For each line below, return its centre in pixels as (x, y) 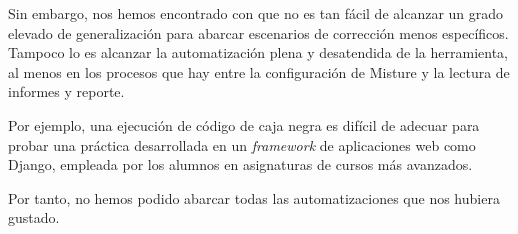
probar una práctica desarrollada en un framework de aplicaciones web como (242, 144)
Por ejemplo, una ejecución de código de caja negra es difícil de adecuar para (244, 124)
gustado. (34, 217)
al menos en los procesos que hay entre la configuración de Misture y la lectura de (259, 71)
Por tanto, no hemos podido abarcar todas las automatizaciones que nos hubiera (254, 197)
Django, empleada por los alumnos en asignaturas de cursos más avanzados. (240, 164)
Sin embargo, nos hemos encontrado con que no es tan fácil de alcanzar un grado (256, 13)
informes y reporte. (66, 91)
